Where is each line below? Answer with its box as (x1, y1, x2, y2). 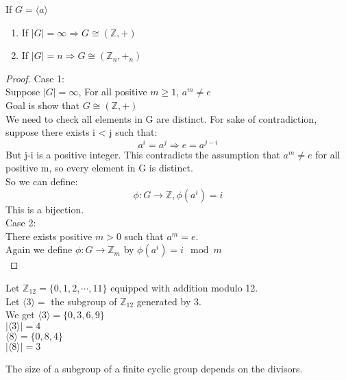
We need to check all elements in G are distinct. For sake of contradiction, (5, 111, 317, 126)
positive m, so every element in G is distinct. (5, 161, 193, 175)
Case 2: (5, 215, 36, 230)
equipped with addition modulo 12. (110, 280, 258, 294)
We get (5, 307, 35, 322)
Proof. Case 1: (5, 71, 64, 85)
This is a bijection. (5, 202, 84, 216)
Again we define (5, 242, 73, 257)
